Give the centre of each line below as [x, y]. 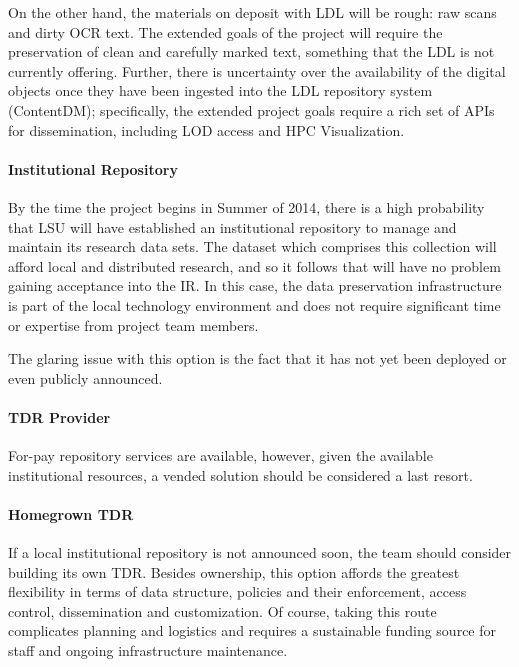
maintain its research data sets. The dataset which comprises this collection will [252, 246]
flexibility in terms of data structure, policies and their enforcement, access [237, 591]
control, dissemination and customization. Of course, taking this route [222, 610]
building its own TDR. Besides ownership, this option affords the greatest [234, 571]
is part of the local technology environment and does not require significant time [254, 304]
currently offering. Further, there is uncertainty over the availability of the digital [257, 70]
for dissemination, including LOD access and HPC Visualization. [206, 129]
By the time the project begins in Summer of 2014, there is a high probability [246, 206]
